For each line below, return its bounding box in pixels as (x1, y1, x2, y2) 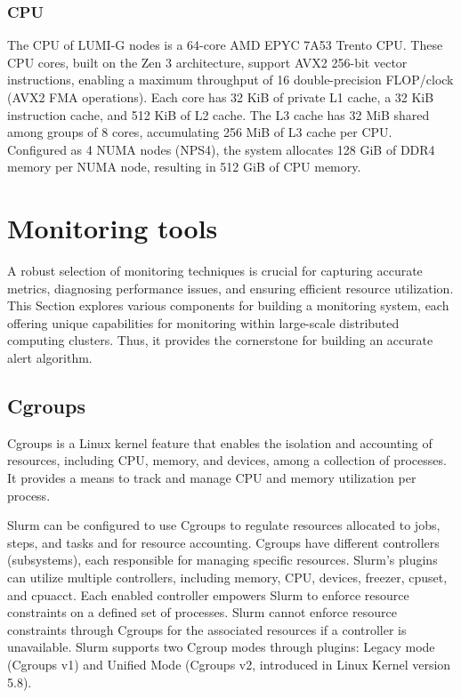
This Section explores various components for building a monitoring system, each (7, 296, 449, 315)
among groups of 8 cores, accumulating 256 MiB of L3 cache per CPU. (7, 123, 392, 141)
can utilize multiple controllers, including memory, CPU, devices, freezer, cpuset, (7, 568, 448, 587)
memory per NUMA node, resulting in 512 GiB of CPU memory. (7, 157, 361, 176)
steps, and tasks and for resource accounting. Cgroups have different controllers (7, 533, 440, 551)
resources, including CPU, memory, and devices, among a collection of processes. (7, 451, 447, 469)
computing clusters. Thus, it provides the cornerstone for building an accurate (7, 331, 433, 349)
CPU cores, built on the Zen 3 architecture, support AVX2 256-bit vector (7, 52, 408, 71)
